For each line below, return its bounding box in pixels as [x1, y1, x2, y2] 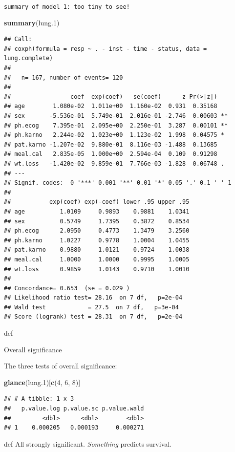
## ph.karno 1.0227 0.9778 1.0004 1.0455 [4, 237, 190, 244]
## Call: [4, 36, 32, 43]
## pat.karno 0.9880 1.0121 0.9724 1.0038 [4, 246, 190, 254]
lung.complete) [4, 55, 53, 62]
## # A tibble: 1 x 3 [4, 395, 74, 403]
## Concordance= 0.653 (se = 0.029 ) [4, 284, 130, 292]
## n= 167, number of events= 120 [4, 74, 123, 81]
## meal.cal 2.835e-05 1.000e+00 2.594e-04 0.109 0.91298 [4, 151, 217, 158]
